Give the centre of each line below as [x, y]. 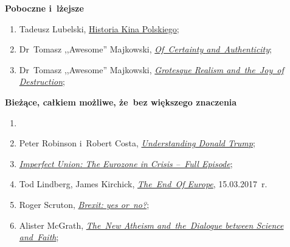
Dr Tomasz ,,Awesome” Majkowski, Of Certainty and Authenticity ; [145, 49]
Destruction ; [42, 81]
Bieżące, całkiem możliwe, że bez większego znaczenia [121, 102]
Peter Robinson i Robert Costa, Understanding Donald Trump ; [137, 143]
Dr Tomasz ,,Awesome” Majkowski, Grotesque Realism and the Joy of [151, 69]
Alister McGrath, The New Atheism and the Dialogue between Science [151, 225]
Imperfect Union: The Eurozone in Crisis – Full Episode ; [126, 163]
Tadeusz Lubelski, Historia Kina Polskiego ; [99, 28]
